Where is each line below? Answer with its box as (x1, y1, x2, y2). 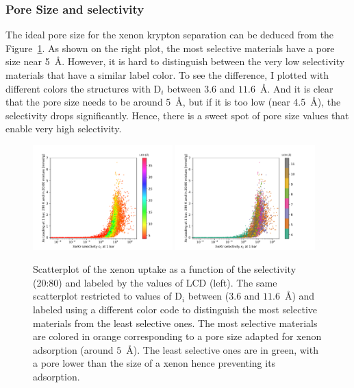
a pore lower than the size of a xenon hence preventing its (33, 356, 276, 370)
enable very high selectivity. (5, 121, 122, 136)
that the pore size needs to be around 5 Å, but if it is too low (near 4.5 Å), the (5, 95, 341, 109)
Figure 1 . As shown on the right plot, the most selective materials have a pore (5, 40, 335, 55)
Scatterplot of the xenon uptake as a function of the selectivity (33, 262, 296, 276)
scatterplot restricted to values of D (33, 289, 182, 303)
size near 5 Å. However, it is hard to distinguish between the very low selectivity (5, 54, 345, 69)
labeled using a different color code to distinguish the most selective (33, 302, 317, 316)
